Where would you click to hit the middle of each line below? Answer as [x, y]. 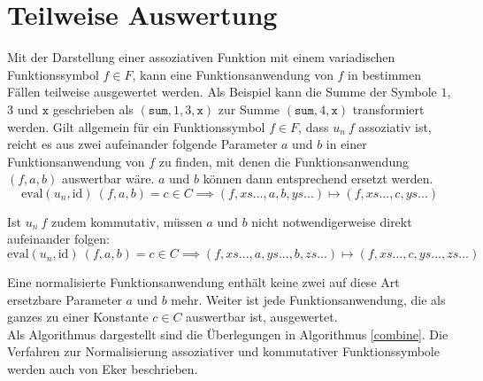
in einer [346, 144]
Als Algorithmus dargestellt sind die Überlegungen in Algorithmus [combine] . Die [228, 334]
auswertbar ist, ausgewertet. [262, 317]
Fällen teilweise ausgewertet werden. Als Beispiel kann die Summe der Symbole [222, 92]
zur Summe [249, 109]
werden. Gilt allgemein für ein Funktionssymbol [136, 126]
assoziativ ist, [395, 126]
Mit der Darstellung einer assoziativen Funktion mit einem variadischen [201, 57]
